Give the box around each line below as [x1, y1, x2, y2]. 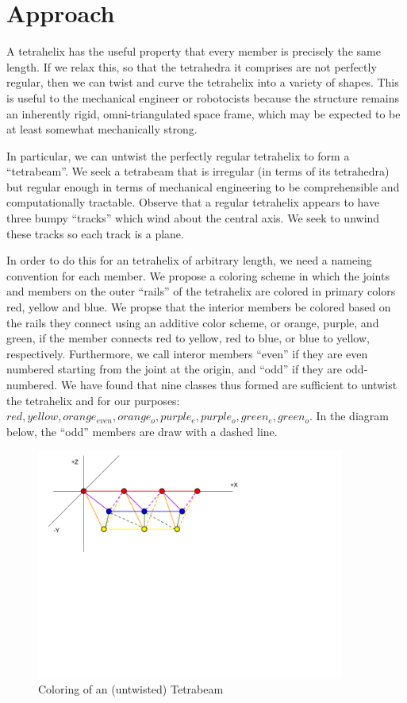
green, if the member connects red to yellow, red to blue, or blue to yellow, [6, 330, 370, 346]
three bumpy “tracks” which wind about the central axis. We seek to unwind [6, 210, 380, 226]
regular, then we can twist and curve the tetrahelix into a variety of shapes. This [6, 74, 399, 91]
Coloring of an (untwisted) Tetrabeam [38, 681, 224, 697]
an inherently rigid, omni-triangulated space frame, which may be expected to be [6, 105, 401, 122]
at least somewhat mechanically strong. [6, 121, 198, 137]
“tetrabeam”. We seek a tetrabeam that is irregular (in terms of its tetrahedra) [6, 163, 390, 180]
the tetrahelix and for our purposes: [6, 392, 180, 408]
